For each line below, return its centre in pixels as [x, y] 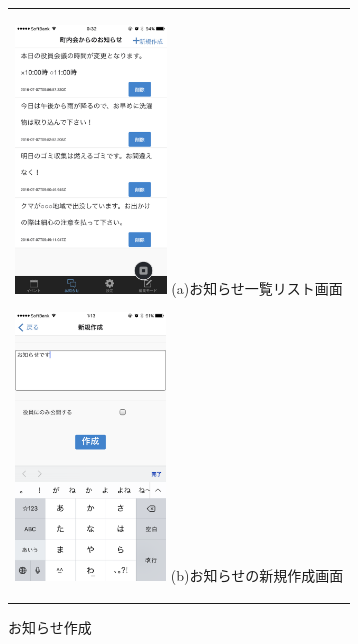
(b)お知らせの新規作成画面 [257, 574]
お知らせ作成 [50, 626]
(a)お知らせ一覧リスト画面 [257, 287]
